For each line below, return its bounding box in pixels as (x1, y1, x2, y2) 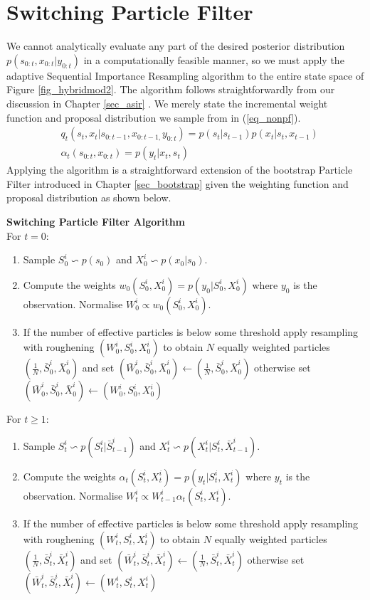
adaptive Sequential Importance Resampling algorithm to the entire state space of (6, 68, 364, 83)
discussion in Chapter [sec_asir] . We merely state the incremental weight (6, 95, 328, 110)
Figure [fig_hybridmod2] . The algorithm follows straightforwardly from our (6, 82, 335, 97)
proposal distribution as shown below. (6, 190, 171, 205)
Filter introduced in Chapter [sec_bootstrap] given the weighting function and (6, 176, 349, 191)
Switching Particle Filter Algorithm (6, 214, 186, 228)
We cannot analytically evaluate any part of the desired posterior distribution (6, 38, 345, 53)
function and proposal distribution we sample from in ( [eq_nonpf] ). (6, 110, 301, 125)
